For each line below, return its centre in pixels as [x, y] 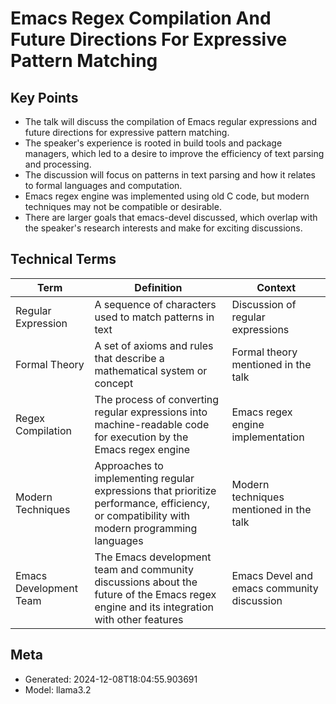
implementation [268, 437]
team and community [144, 569]
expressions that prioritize [155, 490]
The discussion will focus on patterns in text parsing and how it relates [170, 175]
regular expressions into [151, 412]
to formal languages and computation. [103, 185]
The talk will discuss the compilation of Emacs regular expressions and [171, 121]
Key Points [44, 97]
